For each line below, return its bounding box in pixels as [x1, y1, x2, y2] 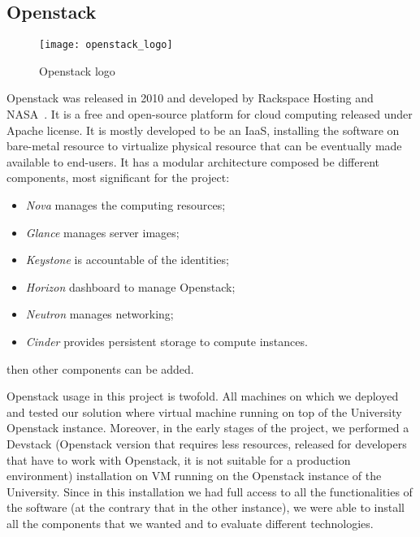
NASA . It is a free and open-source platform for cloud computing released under [6, 106, 413, 123]
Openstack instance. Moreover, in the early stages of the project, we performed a [6, 419, 409, 436]
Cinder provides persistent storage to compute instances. [25, 332, 308, 349]
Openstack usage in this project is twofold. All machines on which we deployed [6, 388, 399, 405]
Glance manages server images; [25, 223, 180, 240]
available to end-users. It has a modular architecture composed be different [6, 153, 379, 170]
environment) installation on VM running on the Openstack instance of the [6, 467, 382, 484]
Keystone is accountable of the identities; [25, 251, 229, 268]
